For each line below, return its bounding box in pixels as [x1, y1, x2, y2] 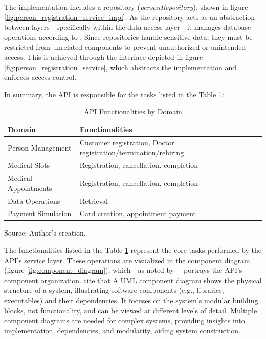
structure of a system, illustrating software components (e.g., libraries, [4, 285, 224, 295]
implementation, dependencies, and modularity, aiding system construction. [4, 325, 241, 335]
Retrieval [79, 195, 108, 206]
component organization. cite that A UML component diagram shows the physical [4, 274, 262, 285]
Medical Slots [8, 160, 50, 171]
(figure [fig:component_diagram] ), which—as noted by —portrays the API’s [4, 265, 242, 276]
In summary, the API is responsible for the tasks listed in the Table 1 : [4, 89, 224, 99]
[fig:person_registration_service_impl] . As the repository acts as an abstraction [4, 11, 255, 22]
